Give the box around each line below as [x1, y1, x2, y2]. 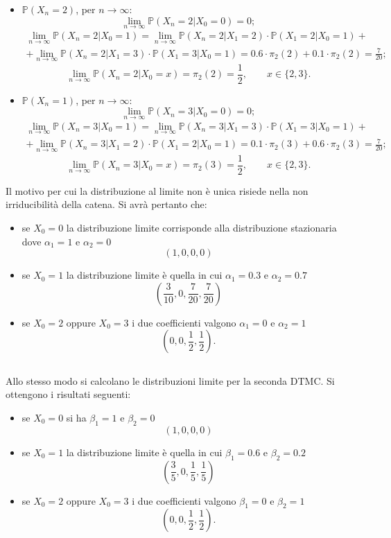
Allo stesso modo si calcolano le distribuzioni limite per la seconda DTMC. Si [6, 373, 335, 388]
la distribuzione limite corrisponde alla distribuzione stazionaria [66, 220, 337, 234]
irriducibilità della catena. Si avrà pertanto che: [6, 197, 207, 211]
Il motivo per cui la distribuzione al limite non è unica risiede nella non [6, 183, 309, 198]
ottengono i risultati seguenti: [6, 387, 131, 401]
